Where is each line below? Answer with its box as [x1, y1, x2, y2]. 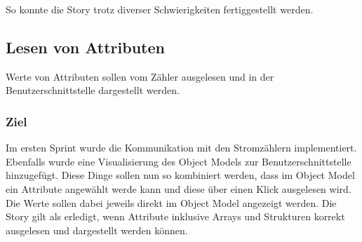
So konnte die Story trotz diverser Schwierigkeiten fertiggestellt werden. [6, 2, 314, 16]
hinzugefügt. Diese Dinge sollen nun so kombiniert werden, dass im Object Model [6, 168, 355, 182]
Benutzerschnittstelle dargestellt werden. [6, 83, 180, 98]
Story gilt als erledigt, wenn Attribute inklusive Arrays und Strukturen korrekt [6, 209, 345, 224]
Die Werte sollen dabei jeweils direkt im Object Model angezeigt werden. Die [6, 195, 337, 210]
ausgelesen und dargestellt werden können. [6, 222, 188, 237]
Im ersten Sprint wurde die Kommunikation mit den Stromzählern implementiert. [6, 140, 357, 155]
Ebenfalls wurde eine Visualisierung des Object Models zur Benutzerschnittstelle [6, 154, 351, 168]
